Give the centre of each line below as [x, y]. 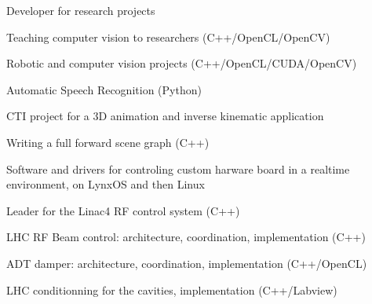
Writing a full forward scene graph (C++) [108, 142]
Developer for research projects [81, 10]
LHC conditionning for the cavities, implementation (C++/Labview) [172, 289]
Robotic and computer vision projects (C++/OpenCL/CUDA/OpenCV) [182, 63]
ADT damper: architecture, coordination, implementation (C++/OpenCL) [187, 263]
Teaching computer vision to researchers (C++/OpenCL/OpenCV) [168, 37]
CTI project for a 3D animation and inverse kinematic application [165, 116]
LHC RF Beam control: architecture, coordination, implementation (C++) [186, 237]
